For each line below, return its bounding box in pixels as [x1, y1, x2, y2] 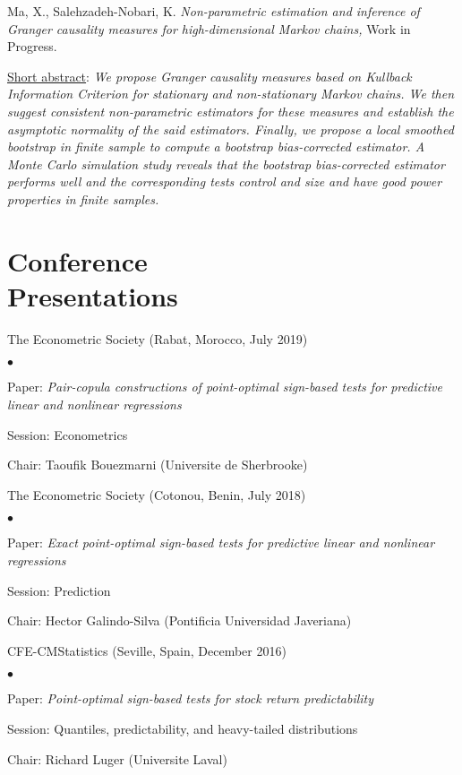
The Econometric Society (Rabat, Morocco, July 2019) [7, 329, 308, 348]
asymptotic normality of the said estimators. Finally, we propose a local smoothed [7, 119, 454, 138]
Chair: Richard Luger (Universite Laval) [7, 749, 227, 768]
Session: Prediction [7, 581, 111, 599]
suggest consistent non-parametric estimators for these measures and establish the [7, 101, 454, 120]
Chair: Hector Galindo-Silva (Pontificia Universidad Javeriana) [7, 611, 352, 630]
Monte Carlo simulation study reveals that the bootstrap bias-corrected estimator [7, 154, 445, 173]
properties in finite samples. [7, 189, 159, 208]
